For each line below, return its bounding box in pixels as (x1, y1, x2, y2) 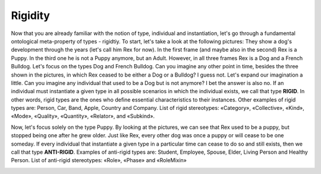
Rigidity (11, 9, 51, 22)
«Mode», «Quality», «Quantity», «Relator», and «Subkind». (11, 113, 155, 120)
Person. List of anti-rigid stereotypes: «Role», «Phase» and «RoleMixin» (11, 157, 187, 164)
